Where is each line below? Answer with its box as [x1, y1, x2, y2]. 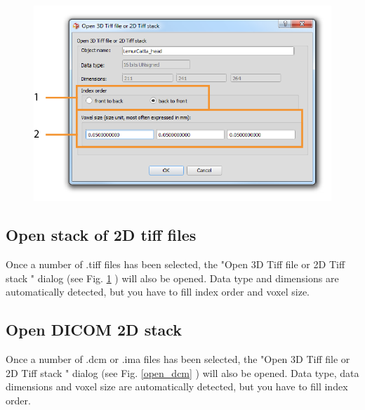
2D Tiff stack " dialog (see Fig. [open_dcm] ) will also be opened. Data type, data [6, 365, 359, 380]
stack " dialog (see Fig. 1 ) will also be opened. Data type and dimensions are [6, 270, 339, 285]
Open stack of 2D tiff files [6, 224, 197, 246]
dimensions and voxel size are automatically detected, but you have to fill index [6, 379, 348, 394]
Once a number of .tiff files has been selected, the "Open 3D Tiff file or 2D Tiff [6, 256, 345, 271]
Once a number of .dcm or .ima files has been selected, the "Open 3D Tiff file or [6, 351, 350, 366]
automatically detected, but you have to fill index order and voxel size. [6, 284, 310, 299]
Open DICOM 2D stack [6, 319, 182, 340]
